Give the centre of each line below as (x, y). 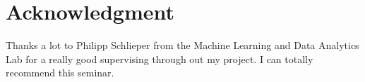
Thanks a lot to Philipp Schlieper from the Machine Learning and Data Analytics (182, 45)
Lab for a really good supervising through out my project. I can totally (160, 59)
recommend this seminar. (60, 73)
